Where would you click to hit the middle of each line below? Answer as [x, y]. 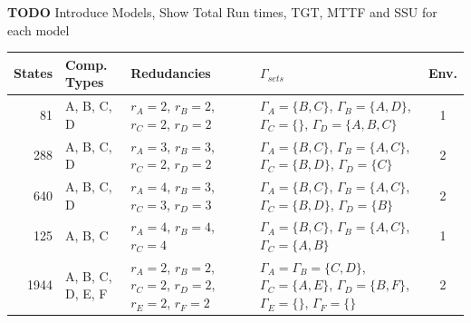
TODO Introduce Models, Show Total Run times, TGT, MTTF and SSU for [222, 12]
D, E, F [87, 294]
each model [38, 29]
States [34, 73]
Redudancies [171, 73]
